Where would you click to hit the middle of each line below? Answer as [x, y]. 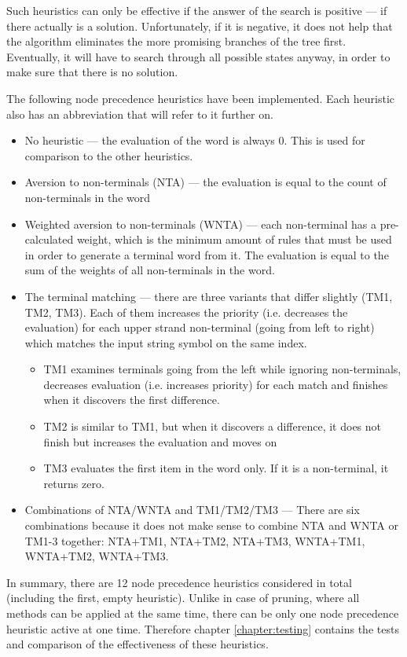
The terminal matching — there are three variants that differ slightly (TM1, [209, 296]
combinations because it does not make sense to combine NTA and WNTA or [211, 525]
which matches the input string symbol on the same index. [166, 342]
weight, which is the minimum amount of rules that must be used [234, 239]
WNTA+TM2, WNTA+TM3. [97, 556]
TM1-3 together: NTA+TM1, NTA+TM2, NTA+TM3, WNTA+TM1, [195, 540]
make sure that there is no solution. [92, 72]
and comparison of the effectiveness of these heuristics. [137, 644]
